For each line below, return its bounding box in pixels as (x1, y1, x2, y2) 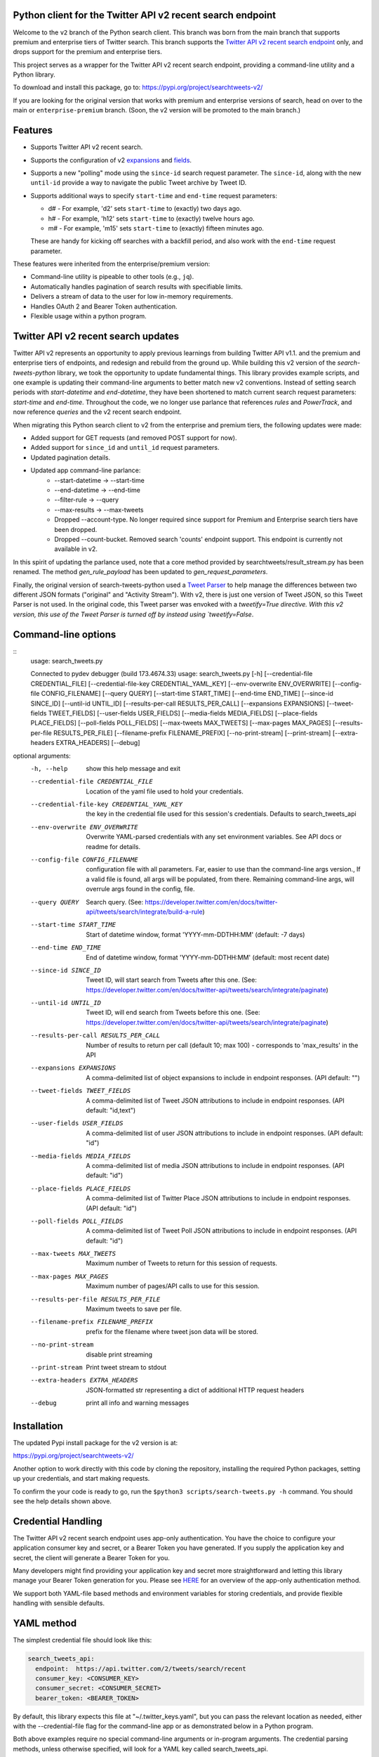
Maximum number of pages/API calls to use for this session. (86, 1282, 260, 1290)
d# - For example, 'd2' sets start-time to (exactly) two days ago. (48, 205, 242, 213)
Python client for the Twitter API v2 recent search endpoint (13, 9, 277, 21)
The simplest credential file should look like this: (13, 1636, 152, 1645)
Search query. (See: (86, 897, 144, 906)
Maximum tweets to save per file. (86, 1304, 182, 1314)
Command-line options (13, 628, 117, 640)
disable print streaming (86, 1350, 153, 1359)
